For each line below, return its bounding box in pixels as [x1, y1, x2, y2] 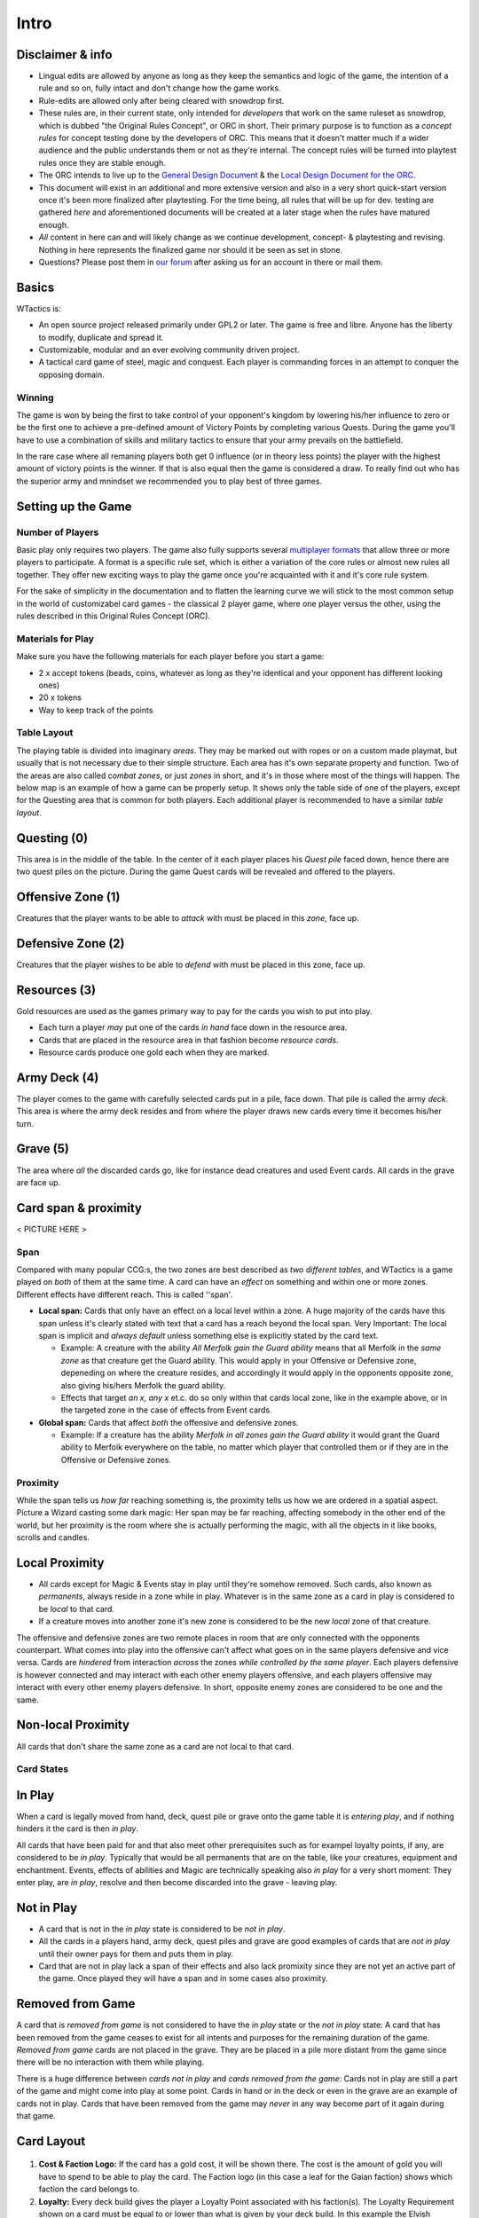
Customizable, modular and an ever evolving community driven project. [38, 344, 301, 355]
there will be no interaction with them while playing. [16, 2057, 205, 2067]
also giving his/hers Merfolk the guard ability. [60, 1380, 226, 1390]
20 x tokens [38, 692, 82, 703]
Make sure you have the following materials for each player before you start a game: [16, 651, 325, 662]
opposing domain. [38, 369, 106, 380]
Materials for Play [16, 633, 95, 645]
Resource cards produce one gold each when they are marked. [38, 1047, 270, 1058]
